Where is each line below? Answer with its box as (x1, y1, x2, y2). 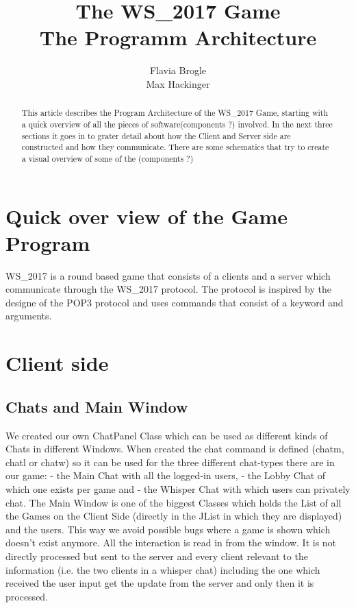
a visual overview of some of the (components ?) (21, 152, 194, 164)
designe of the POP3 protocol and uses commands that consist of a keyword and (5, 295, 344, 309)
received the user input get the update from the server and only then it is (5, 576, 314, 590)
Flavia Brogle (149, 63, 207, 77)
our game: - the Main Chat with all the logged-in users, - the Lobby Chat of (5, 468, 326, 483)
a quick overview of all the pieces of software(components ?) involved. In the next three (21, 118, 333, 130)
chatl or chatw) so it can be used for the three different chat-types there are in (5, 454, 335, 469)
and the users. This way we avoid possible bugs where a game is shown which (5, 522, 331, 536)
